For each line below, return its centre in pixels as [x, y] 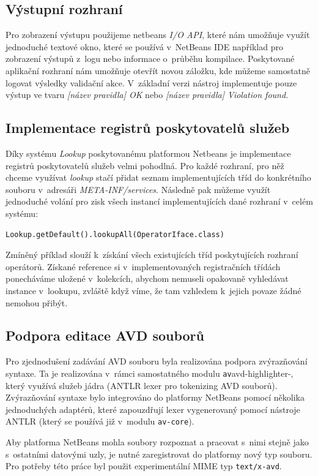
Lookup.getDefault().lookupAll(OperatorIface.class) [115, 234]
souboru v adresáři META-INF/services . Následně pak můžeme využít [138, 189]
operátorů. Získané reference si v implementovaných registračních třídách [143, 266]
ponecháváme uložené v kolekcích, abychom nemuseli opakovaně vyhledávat [147, 278]
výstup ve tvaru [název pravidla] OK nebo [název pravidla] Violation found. [147, 95]
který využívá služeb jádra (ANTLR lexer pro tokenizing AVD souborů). [142, 385]
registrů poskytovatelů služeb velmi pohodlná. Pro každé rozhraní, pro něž [145, 165]
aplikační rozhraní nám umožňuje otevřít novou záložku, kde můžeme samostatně [158, 70]
